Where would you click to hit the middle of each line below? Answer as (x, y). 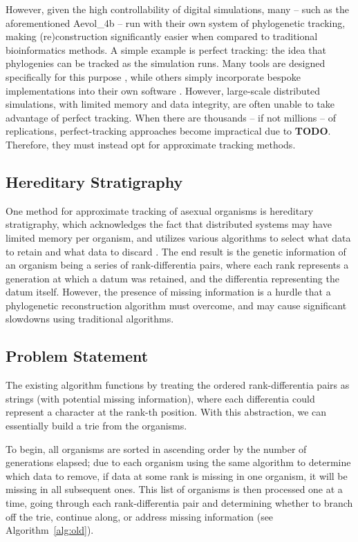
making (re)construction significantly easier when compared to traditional (162, 36)
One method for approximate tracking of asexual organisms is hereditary (160, 210)
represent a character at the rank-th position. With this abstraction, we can (166, 412)
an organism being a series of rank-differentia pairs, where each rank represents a (177, 265)
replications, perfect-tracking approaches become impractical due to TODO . (168, 131)
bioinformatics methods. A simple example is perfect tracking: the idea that (166, 49)
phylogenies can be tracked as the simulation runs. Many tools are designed (166, 63)
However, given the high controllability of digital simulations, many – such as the (177, 9)
